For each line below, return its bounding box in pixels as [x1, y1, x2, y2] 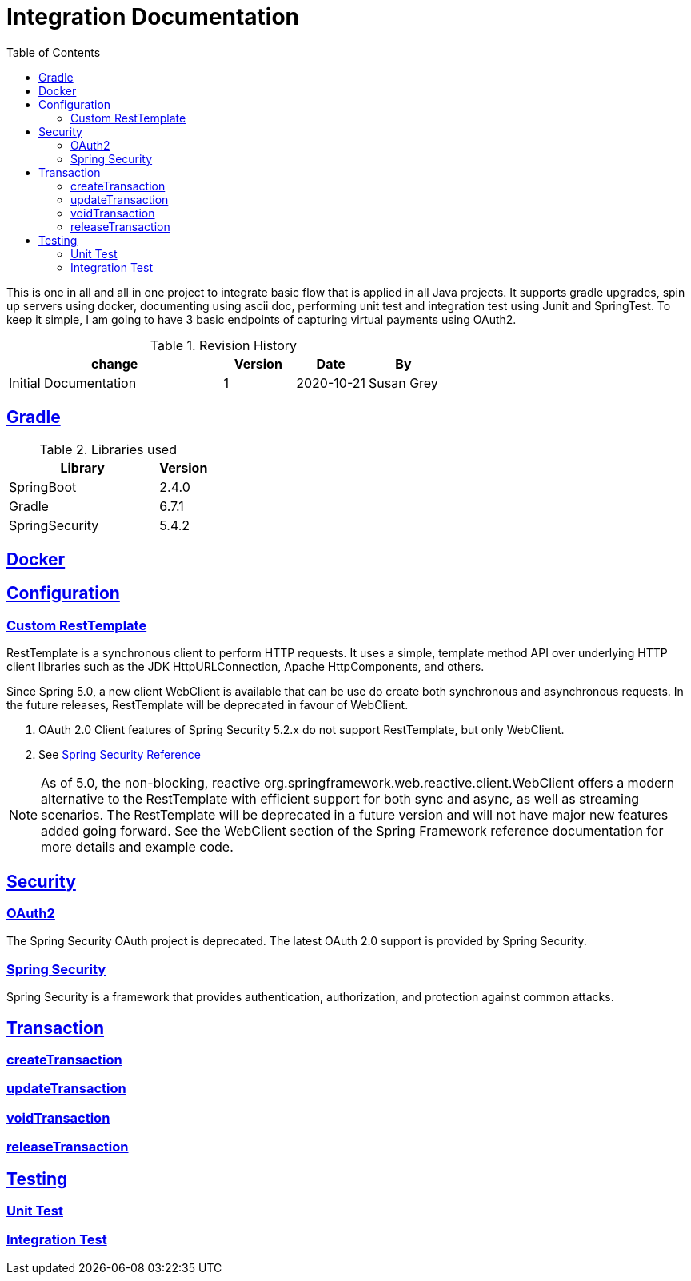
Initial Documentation [9, 374, 137, 391]
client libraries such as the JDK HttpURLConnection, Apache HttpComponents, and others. [6, 660, 485, 674]
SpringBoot [9, 478, 77, 495]
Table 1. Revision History [150, 337, 298, 353]
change [91, 355, 138, 372]
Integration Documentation [6, 3, 300, 30]
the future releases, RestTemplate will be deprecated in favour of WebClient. [6, 698, 409, 712]
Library [60, 459, 105, 476]
